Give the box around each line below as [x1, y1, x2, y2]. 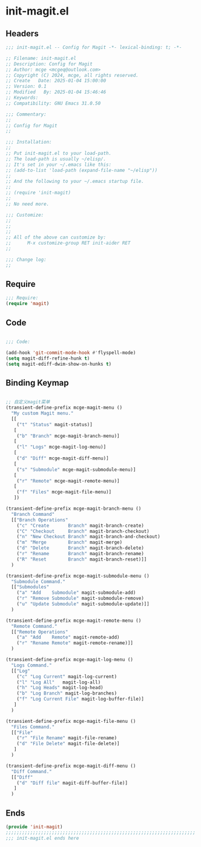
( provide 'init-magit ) [5, 824, 63, 830]
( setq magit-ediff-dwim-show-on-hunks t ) [5, 361, 112, 367]
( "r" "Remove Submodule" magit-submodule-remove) [16, 595, 145, 602]
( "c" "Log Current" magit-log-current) [16, 673, 117, 679]
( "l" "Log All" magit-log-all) [16, 679, 101, 685]
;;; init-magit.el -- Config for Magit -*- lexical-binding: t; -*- [5, 44, 182, 50]
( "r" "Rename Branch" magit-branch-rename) [16, 551, 145, 557]
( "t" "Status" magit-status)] [16, 421, 93, 427]
